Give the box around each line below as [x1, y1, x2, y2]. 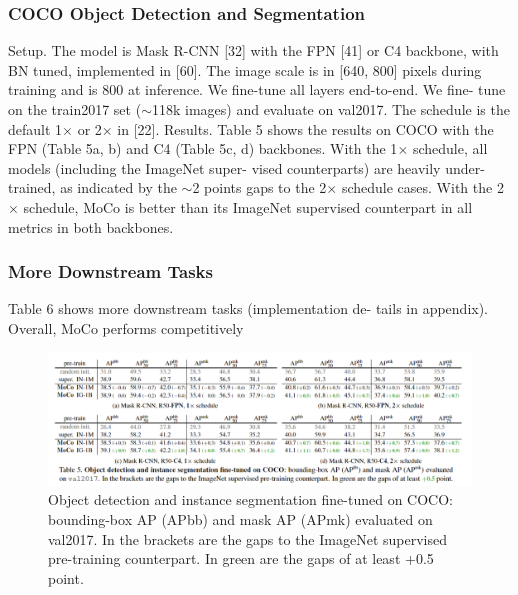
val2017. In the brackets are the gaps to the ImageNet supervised [48, 528, 447, 549]
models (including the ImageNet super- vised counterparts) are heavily [8, 157, 441, 178]
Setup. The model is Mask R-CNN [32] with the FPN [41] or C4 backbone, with [8, 40, 499, 61]
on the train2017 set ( [8, 99, 142, 119]
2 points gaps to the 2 [192, 177, 327, 198]
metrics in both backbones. [8, 216, 174, 237]
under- [445, 157, 485, 178]
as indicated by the [60, 177, 177, 198]
